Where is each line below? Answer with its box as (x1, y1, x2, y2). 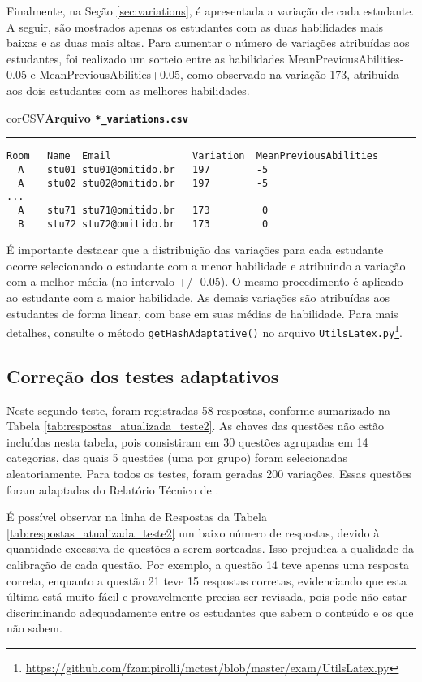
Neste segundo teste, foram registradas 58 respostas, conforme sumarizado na (6, 401, 390, 418)
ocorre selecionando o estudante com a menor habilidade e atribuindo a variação (6, 257, 406, 274)
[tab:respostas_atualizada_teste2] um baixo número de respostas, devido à (6, 524, 380, 541)
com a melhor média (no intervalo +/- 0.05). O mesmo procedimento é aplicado (6, 273, 403, 290)
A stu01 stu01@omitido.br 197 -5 (18, 163, 269, 175)
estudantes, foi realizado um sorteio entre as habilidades (6, 50, 285, 67)
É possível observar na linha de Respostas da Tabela (6, 508, 267, 525)
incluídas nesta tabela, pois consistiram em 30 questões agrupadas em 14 (6, 433, 368, 450)
